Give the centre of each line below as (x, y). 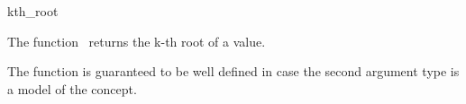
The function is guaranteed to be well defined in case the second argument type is (233, 71)
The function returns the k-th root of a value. (137, 41)
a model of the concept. (72, 88)
